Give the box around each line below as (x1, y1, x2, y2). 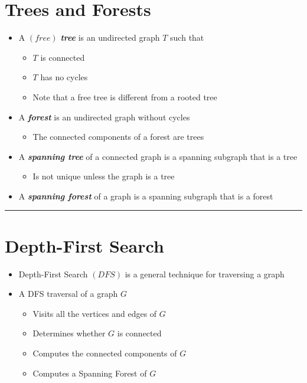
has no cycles (40, 71, 88, 83)
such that (170, 31, 204, 44)
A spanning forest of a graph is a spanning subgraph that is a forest (18, 189, 273, 202)
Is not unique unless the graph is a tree (32, 170, 175, 182)
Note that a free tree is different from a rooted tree (32, 90, 217, 103)
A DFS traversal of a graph (18, 287, 118, 300)
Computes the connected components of (32, 346, 177, 359)
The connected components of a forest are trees (32, 130, 204, 143)
